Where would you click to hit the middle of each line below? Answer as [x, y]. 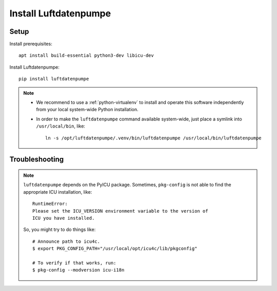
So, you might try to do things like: [60, 230]
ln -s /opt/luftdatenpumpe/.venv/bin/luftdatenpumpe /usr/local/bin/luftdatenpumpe [153, 138]
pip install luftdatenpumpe [54, 79]
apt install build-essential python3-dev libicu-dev [86, 56]
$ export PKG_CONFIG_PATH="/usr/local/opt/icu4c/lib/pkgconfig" [115, 249]
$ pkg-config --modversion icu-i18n [78, 270]
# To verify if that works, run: [74, 263]
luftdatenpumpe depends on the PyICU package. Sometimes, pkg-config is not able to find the [127, 185]
